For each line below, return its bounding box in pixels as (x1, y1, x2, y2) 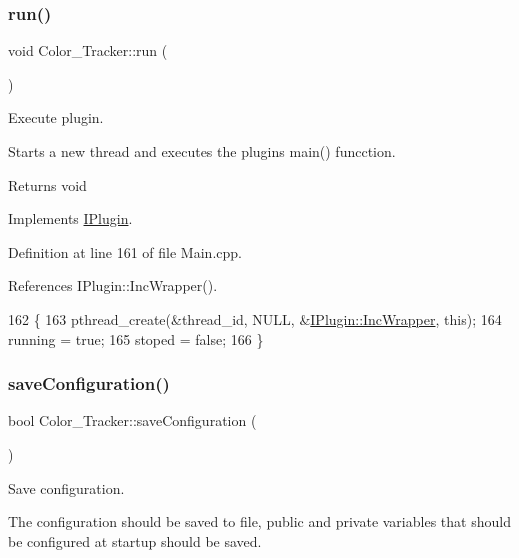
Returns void (8, 174, 87, 195)
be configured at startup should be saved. (8, 530, 262, 551)
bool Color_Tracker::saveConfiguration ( (8, 410, 257, 431)
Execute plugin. (8, 107, 104, 128)
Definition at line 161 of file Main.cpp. (8, 241, 242, 262)
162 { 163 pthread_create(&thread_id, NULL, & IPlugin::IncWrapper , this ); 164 (8, 308, 502, 329)
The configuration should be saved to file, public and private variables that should (8, 511, 511, 532)
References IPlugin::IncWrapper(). (8, 275, 218, 296)
